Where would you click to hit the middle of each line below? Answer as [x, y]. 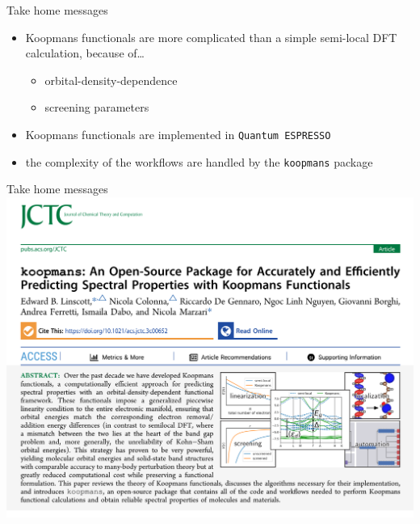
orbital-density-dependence [111, 80]
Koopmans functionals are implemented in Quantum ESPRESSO [178, 134]
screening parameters [97, 107]
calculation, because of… [85, 53]
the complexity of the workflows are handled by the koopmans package [199, 161]
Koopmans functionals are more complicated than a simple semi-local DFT [211, 37]
